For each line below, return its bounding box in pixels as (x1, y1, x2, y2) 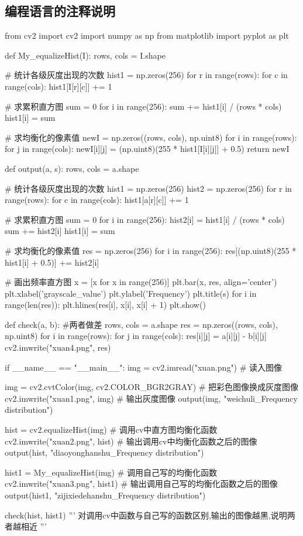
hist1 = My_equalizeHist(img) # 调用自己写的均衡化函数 (5, 466, 217, 478)
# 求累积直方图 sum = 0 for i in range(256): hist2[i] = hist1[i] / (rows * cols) (5, 213, 285, 225)
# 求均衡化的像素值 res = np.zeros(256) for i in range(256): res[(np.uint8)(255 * (5, 244, 297, 256)
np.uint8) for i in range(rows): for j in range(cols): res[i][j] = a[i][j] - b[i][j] (5, 330, 267, 342)
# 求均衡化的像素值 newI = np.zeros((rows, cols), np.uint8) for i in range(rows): (5, 131, 297, 143)
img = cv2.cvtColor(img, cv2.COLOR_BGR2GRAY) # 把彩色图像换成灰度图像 (5, 381, 299, 393)
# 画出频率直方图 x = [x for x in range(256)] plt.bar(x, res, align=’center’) (5, 276, 277, 288)
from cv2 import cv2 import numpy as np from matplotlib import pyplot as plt (5, 29, 289, 42)
